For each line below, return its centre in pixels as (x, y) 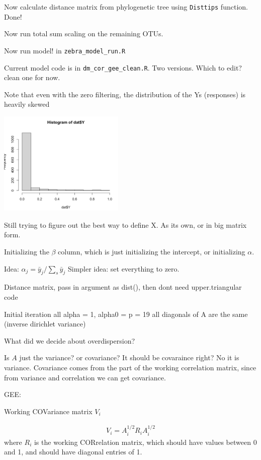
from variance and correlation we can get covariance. (85, 377)
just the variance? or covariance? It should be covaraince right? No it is (129, 357)
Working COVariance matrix (48, 411)
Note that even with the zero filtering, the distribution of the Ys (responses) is (125, 94)
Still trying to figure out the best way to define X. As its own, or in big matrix (125, 224)
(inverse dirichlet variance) (45, 324)
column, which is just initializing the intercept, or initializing (152, 252)
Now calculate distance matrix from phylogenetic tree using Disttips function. (126, 7)
